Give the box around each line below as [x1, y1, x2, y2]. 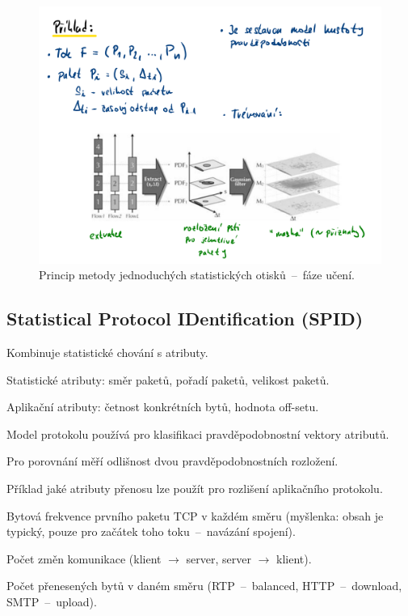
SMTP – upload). [6, 593, 97, 610]
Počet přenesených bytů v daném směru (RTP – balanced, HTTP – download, [6, 577, 402, 594]
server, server [186, 550, 251, 567]
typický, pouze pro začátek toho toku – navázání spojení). [6, 523, 296, 540]
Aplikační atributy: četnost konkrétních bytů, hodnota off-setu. [6, 398, 319, 415]
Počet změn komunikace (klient [6, 550, 162, 567]
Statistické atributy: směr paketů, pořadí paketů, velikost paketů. [6, 371, 330, 388]
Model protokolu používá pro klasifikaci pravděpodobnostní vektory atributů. [6, 425, 389, 442]
